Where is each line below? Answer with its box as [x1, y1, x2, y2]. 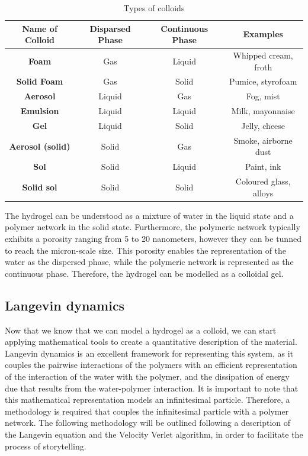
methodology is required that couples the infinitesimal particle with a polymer [5, 405, 289, 417]
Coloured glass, [235, 175, 291, 187]
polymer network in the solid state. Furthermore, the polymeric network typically [5, 221, 300, 233]
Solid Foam [16, 75, 63, 88]
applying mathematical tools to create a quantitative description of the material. [5, 335, 297, 348]
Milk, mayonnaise [231, 105, 295, 117]
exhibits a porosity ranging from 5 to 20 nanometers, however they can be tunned [5, 232, 301, 244]
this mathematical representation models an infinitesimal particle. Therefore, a [5, 393, 290, 406]
